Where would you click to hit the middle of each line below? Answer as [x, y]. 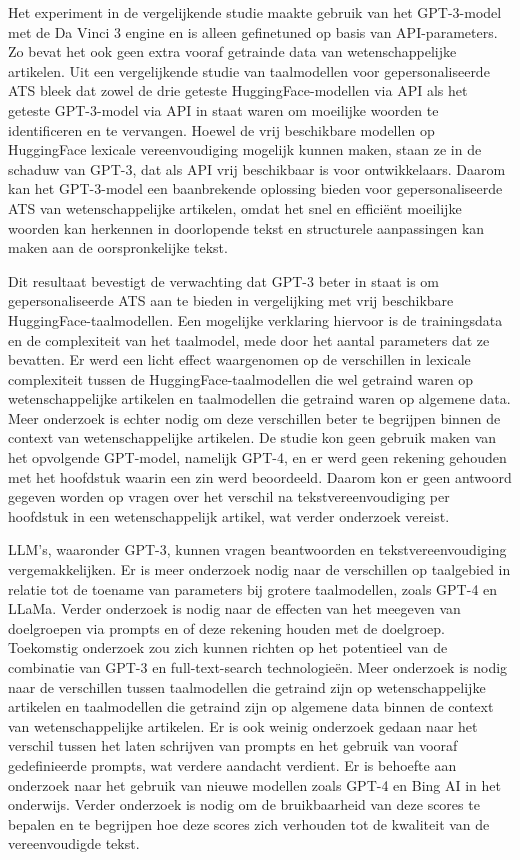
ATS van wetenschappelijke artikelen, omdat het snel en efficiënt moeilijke [235, 207]
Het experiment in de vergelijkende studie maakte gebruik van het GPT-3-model [255, 12]
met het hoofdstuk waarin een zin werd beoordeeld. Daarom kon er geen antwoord [260, 476]
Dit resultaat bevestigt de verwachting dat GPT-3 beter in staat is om [223, 280]
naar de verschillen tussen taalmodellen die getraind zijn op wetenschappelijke [247, 686]
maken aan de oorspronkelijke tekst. [118, 247]
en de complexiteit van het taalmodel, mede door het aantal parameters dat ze [249, 339]
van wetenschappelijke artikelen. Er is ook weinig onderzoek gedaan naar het [243, 725]
